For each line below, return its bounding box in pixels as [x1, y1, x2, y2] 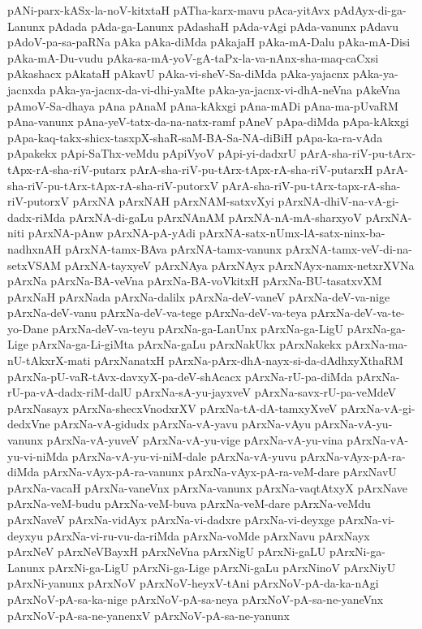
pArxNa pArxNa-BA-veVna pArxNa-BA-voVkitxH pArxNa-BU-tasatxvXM [7, 272, 382, 289]
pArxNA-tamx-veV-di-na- [285, 240, 412, 257]
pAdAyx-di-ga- [334, 2, 407, 18]
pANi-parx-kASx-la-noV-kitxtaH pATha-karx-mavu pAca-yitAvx [7, 2, 330, 18]
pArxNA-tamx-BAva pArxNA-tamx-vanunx [65, 240, 282, 257]
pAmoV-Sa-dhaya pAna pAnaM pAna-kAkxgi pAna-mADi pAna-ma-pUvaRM [7, 97, 398, 114]
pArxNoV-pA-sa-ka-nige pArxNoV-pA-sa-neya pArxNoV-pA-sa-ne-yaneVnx [7, 590, 384, 607]
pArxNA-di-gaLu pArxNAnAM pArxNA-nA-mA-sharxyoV [69, 208, 362, 225]
